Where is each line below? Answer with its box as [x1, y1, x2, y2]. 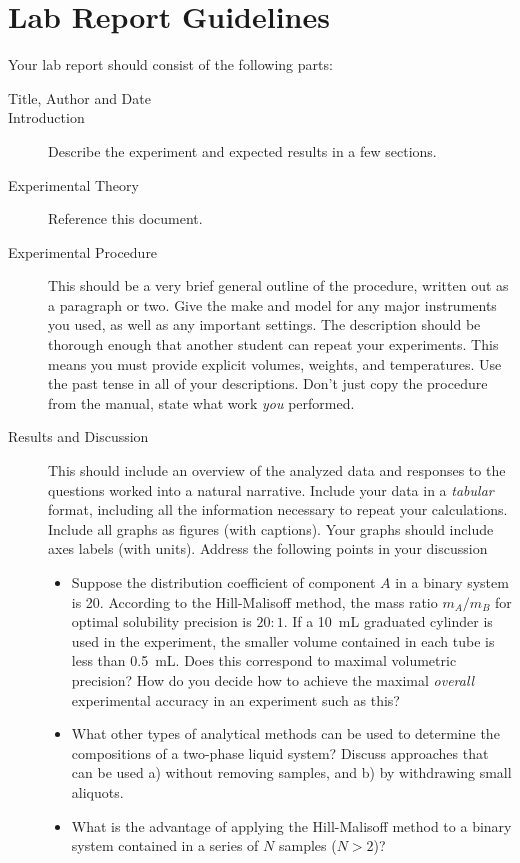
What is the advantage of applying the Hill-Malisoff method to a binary [71, 815, 512, 836]
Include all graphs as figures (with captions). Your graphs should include [48, 518, 494, 539]
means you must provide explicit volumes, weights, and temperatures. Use [48, 353, 502, 374]
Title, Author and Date [8, 87, 151, 108]
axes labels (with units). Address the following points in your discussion [48, 538, 488, 559]
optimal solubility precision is [71, 611, 252, 632]
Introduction [8, 107, 85, 128]
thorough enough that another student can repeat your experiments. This [48, 334, 499, 355]
